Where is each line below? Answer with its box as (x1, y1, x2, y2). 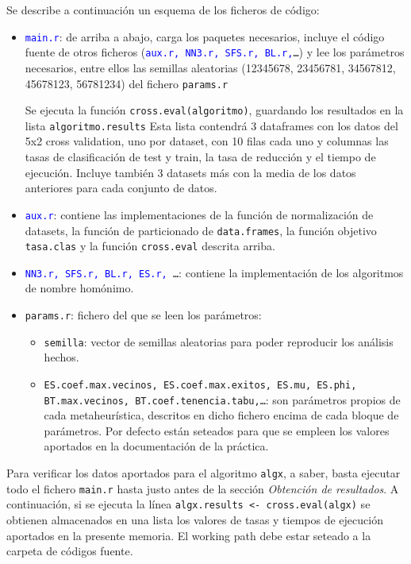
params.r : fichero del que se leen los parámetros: (25, 307, 262, 323)
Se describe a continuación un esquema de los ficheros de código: (6, 2, 320, 17)
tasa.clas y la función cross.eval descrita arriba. (25, 238, 275, 254)
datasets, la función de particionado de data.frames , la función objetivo (25, 222, 377, 238)
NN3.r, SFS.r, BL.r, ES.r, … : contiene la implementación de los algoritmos (25, 264, 404, 280)
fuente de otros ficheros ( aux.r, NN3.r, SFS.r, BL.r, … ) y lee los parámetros (25, 44, 405, 60)
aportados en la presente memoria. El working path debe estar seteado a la (6, 527, 371, 543)
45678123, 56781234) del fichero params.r (25, 75, 229, 91)
